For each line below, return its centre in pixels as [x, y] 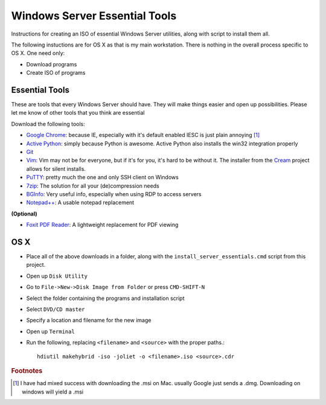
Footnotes [27, 371]
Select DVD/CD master [56, 309]
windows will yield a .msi [53, 392]
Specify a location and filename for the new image [89, 320]
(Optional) [24, 214]
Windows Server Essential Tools [94, 16]
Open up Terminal [50, 331]
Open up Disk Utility [57, 276]
